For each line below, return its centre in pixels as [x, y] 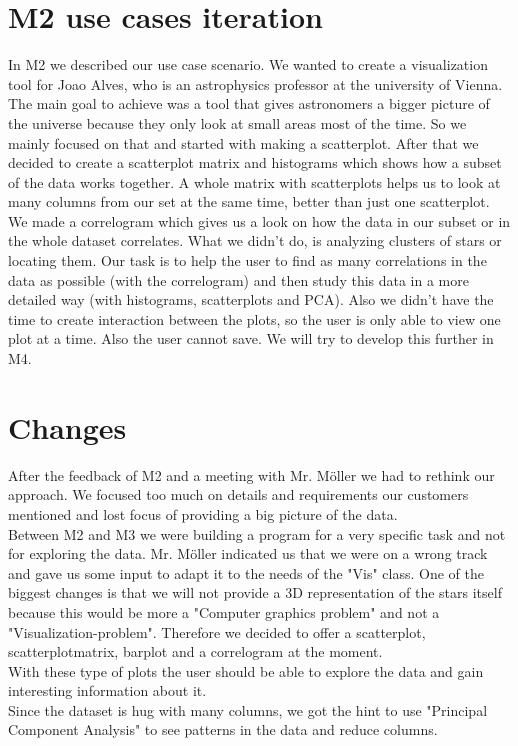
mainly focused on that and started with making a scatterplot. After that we [243, 142]
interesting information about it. [107, 690]
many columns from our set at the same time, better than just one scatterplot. [249, 201]
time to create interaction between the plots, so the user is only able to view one [254, 318]
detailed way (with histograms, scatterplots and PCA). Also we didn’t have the [251, 299]
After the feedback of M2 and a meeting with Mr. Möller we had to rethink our [251, 474]
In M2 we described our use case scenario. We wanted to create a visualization [248, 64]
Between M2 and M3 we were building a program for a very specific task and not [257, 533]
